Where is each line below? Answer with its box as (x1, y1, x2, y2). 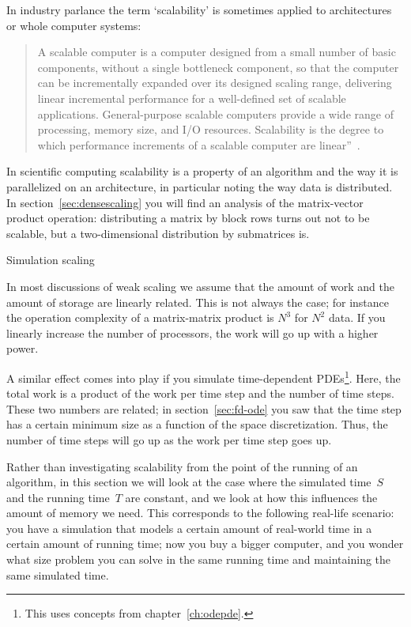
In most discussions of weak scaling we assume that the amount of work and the (6, 278, 394, 294)
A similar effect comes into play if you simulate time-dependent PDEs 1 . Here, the (6, 367, 401, 386)
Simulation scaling (6, 251, 95, 268)
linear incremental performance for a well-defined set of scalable (37, 89, 346, 106)
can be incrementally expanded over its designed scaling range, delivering (37, 74, 392, 91)
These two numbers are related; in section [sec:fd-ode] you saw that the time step (6, 400, 402, 417)
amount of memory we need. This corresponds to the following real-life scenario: (6, 504, 394, 521)
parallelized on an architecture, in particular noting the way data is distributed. (6, 178, 393, 195)
